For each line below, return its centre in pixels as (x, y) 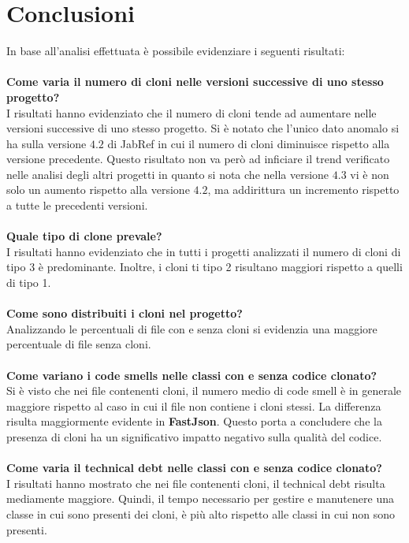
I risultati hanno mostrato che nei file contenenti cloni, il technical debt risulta (196, 483)
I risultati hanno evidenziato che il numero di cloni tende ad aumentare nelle (191, 112)
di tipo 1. (29, 283)
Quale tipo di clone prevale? (84, 236)
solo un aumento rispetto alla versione (98, 190)
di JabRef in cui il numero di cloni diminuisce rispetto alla (249, 143)
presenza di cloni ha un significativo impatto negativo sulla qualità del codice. (194, 436)
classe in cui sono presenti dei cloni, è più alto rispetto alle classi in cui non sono (201, 513)
